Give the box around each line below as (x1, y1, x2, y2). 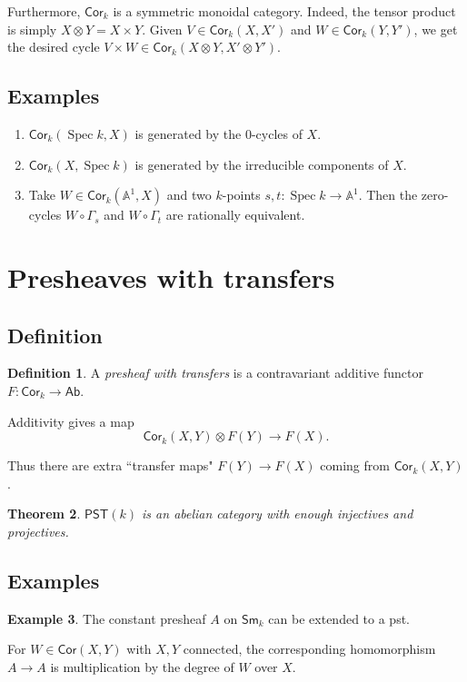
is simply (7, 19, 57, 38)
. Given (142, 19, 183, 38)
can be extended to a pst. (268, 608, 410, 628)
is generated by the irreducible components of (134, 154, 389, 173)
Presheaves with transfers (7, 258, 335, 295)
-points (222, 185, 261, 204)
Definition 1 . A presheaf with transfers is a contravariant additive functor (7, 363, 423, 382)
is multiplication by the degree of (50, 657, 234, 676)
